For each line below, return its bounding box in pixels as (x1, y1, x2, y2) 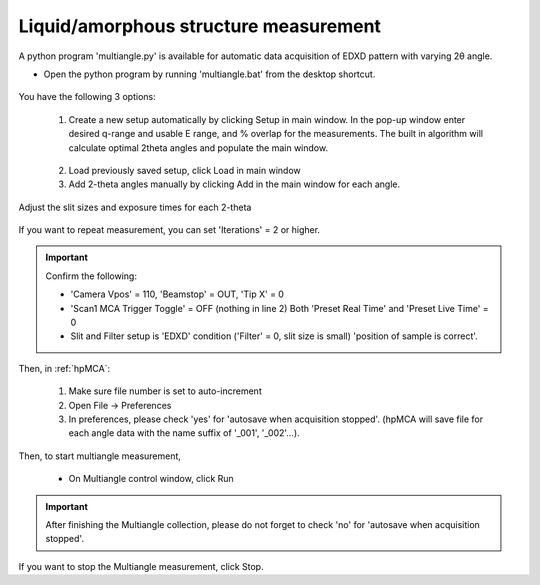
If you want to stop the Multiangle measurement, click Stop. (18, 560, 264, 572)
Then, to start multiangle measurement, (18, 450, 182, 462)
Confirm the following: (45, 270, 137, 282)
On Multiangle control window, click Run (68, 473, 234, 485)
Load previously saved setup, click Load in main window (68, 164, 301, 176)
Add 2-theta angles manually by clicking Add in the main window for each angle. (68, 178, 401, 190)
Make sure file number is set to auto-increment (68, 385, 262, 397)
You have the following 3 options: (18, 91, 156, 103)
